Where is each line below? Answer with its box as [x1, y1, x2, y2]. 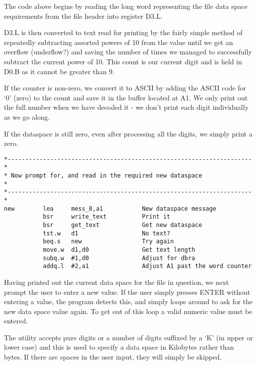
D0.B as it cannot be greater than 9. [4, 66, 115, 76]
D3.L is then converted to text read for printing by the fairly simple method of [4, 27, 243, 38]
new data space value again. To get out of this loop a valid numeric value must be [4, 306, 253, 316]
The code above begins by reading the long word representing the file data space [4, 1, 248, 11]
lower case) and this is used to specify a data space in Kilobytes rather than [4, 342, 234, 352]
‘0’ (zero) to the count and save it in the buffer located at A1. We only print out [4, 92, 248, 102]
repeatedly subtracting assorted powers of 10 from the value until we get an [4, 37, 233, 47]
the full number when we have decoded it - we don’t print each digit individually [4, 102, 249, 112]
